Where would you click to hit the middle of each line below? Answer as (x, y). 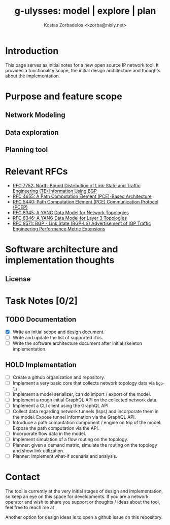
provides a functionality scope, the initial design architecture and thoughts (83, 70)
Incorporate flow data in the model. (49, 433)
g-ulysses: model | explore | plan (85, 11)
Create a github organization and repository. (59, 377)
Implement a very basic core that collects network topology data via (84, 383)
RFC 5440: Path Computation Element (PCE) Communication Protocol (86, 201)
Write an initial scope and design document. (59, 332)
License (18, 279)
